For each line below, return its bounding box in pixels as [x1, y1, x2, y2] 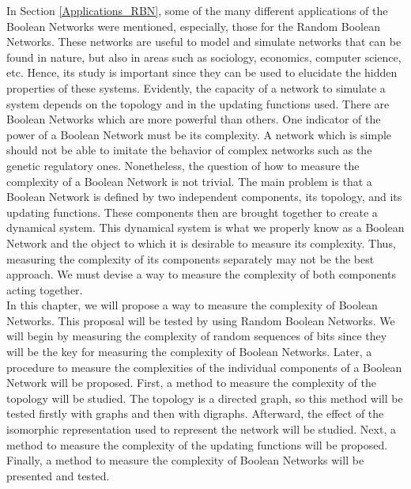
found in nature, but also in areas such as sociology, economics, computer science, [6, 48, 402, 65]
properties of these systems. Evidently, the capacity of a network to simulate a [6, 79, 386, 96]
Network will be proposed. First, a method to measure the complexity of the [6, 374, 377, 391]
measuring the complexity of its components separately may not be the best [6, 250, 375, 267]
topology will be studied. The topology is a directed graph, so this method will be [6, 389, 403, 406]
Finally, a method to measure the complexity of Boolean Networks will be [6, 452, 364, 468]
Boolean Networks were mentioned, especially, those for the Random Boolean [6, 17, 381, 34]
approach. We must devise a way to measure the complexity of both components [6, 266, 397, 282]
